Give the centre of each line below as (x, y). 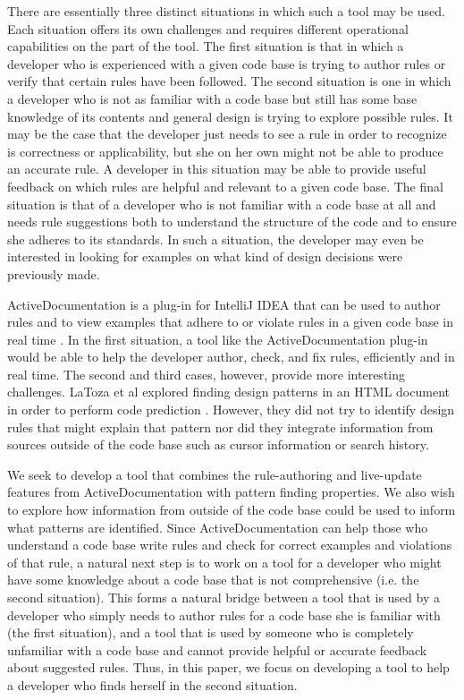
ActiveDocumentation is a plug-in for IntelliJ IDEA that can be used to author (224, 304)
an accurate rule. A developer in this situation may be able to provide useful (217, 169)
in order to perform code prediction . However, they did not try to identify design (231, 410)
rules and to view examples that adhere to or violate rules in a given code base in (230, 322)
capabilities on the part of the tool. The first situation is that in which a (206, 46)
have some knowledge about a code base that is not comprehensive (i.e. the (213, 580)
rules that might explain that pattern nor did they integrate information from (220, 427)
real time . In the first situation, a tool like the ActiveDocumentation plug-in (218, 339)
